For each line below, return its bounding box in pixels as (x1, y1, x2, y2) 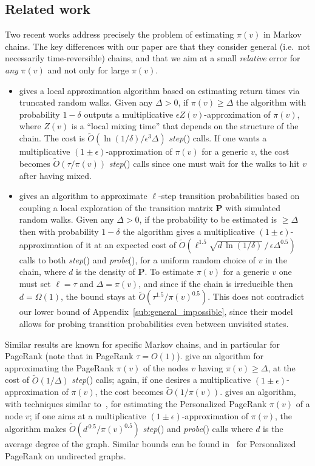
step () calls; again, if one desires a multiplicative (72, 373, 251, 386)
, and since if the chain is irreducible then (138, 277, 293, 289)
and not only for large (47, 63, 129, 76)
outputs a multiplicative (84, 107, 174, 120)
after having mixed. (19, 169, 92, 181)
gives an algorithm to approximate (19, 189, 147, 202)
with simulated (225, 201, 280, 214)
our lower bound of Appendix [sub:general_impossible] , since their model (19, 305, 293, 318)
